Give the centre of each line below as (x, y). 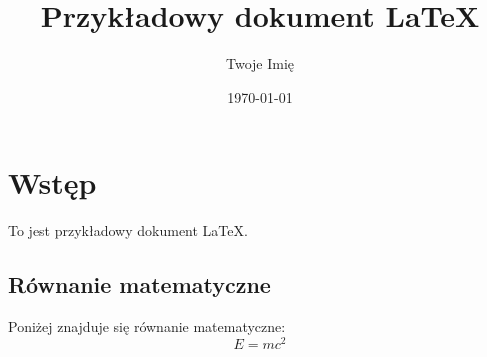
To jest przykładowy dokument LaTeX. (128, 230)
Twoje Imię (260, 63)
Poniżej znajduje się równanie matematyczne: (147, 326)
